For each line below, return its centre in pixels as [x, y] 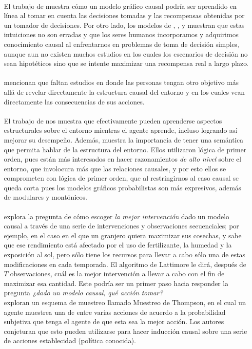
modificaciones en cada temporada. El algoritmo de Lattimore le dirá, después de [125, 264]
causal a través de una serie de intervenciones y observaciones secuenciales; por [122, 226]
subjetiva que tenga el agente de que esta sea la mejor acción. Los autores [114, 321]
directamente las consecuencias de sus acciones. [74, 101]
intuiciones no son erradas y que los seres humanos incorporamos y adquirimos [121, 34]
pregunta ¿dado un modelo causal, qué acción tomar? [83, 293]
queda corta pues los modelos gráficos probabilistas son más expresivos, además [123, 187]
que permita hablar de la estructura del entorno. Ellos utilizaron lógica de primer [125, 149]
